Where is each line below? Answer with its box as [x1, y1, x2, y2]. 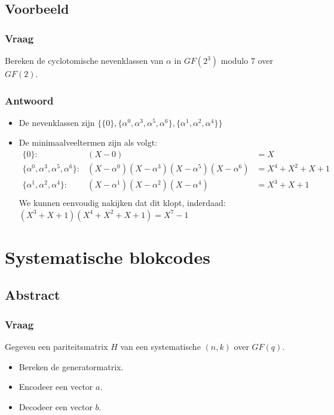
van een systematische [120, 340, 201, 353]
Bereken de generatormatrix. [19, 360, 124, 373]
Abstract [5, 285, 60, 304]
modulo [220, 54, 249, 66]
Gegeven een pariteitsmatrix [5, 340, 108, 353]
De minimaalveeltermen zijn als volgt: [19, 136, 158, 149]
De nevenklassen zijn [19, 116, 95, 128]
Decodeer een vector [19, 400, 93, 413]
